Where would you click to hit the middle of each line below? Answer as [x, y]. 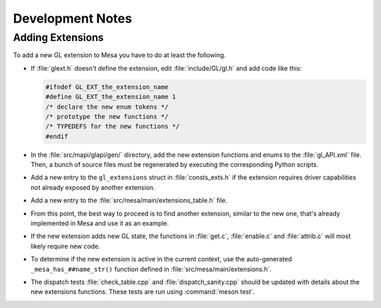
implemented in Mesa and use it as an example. [100, 223]
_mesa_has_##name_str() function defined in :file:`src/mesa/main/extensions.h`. [151, 269]
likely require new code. [65, 246]
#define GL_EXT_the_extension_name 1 [111, 97]
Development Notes [73, 18]
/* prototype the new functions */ [107, 116]
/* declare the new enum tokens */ [107, 107]
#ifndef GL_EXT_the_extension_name [107, 87]
